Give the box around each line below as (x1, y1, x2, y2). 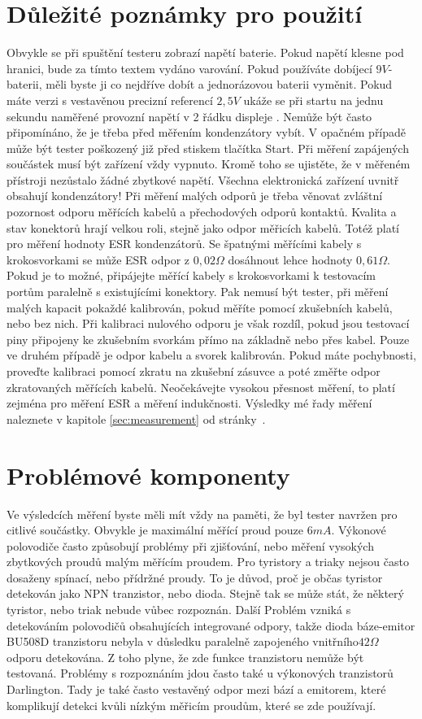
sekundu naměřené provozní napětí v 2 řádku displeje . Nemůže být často (7, 107, 372, 124)
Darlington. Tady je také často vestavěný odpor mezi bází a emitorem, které (7, 681, 386, 698)
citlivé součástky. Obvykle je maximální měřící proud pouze (7, 521, 304, 538)
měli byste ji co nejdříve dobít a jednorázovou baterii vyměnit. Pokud (46, 76, 393, 93)
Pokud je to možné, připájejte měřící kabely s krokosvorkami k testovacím (7, 267, 376, 284)
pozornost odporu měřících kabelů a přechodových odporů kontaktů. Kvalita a (7, 203, 397, 220)
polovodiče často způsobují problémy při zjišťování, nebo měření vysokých (7, 537, 374, 554)
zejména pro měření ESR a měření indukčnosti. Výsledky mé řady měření (7, 394, 372, 412)
